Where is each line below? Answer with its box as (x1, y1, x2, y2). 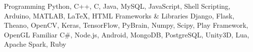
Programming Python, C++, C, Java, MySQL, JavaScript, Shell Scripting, (4, 1, 230, 11)
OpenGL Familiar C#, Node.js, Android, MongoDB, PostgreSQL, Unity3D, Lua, (4, 29, 250, 39)
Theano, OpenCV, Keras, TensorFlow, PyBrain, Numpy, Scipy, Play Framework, (4, 20, 249, 30)
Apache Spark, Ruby (4, 39, 67, 49)
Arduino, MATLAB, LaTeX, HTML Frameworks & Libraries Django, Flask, (4, 10, 235, 20)
